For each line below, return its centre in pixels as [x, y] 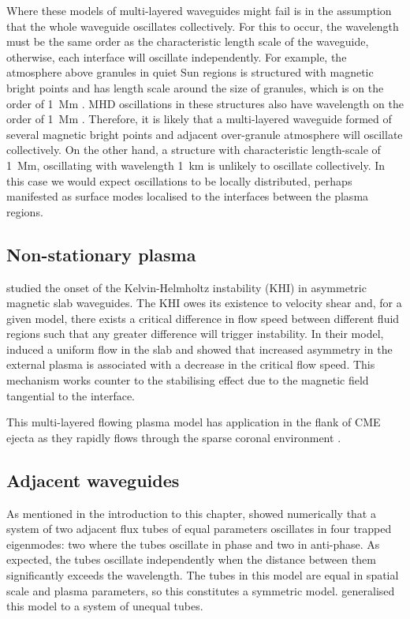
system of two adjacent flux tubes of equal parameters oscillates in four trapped [199, 529]
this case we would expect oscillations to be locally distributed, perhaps [179, 180]
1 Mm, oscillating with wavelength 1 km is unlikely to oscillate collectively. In [196, 165]
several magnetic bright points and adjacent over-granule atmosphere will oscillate [205, 134]
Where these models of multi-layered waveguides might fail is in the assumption [199, 10]
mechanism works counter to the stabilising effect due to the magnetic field [188, 380]
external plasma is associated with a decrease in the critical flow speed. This [191, 364]
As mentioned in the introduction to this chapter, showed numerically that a [191, 513]
